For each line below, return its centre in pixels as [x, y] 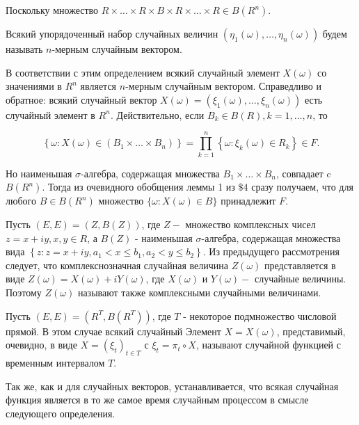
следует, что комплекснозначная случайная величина [117, 265]
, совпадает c [303, 173]
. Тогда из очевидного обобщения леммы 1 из [138, 187]
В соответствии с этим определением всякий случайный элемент [143, 72]
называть [24, 49]
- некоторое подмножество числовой [260, 315]
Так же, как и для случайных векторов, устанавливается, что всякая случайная [172, 386]
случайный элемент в [50, 114]
